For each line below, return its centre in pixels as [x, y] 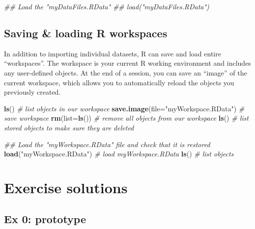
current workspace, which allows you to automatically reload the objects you [119, 82]
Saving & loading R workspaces [86, 33]
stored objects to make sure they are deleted [69, 127]
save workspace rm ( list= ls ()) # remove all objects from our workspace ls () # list [126, 118]
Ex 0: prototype [45, 218]
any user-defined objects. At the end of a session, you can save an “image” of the [126, 72]
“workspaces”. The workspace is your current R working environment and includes [127, 63]
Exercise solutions [66, 187]
